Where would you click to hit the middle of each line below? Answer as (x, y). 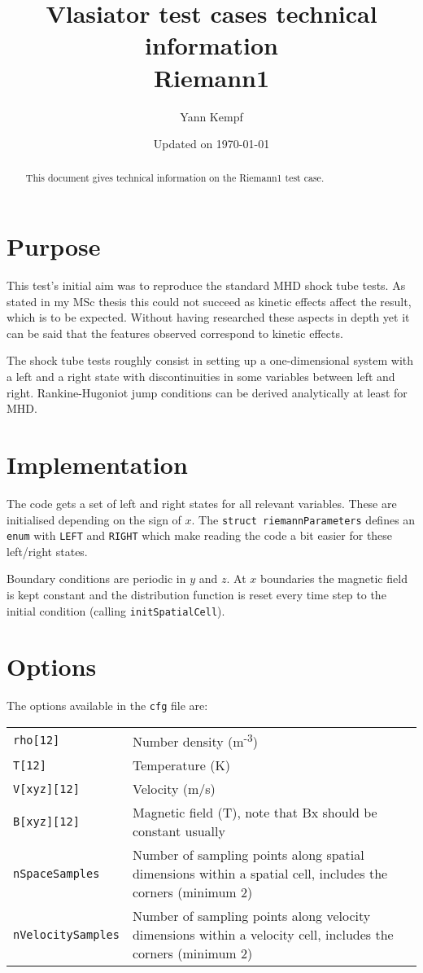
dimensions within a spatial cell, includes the (260, 874)
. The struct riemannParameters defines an (303, 519)
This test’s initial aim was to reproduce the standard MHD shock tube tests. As (206, 285)
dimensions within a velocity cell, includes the (263, 935)
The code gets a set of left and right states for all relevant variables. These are (202, 503)
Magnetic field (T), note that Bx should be (255, 813)
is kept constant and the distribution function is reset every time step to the (196, 595)
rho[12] (37, 741)
